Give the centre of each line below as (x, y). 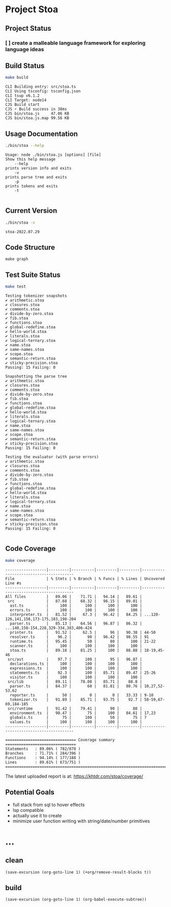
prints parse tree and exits (36, 177)
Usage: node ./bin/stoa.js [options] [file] (53, 154)
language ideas (25, 49)
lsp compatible (28, 810)
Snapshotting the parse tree (36, 377)
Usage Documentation (41, 134)
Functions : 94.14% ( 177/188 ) (43, 758)
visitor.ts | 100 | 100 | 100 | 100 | (76, 677)
